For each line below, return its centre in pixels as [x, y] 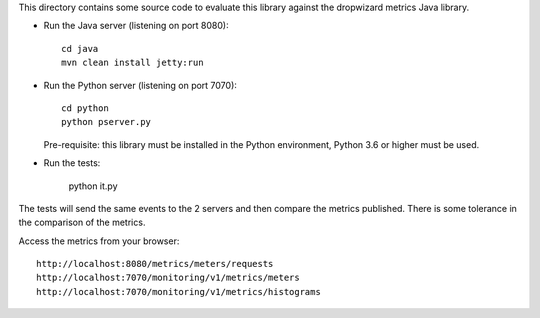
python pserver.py [106, 122]
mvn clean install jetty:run [132, 63]
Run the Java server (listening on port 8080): [136, 26]
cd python [85, 108]
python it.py [93, 186]
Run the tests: [72, 163]
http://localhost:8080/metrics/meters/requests [155, 264]
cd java [80, 48]
